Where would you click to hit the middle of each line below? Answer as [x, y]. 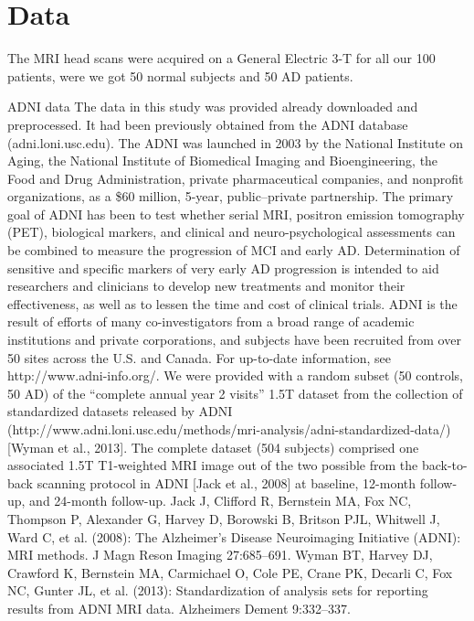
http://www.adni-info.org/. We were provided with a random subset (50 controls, [236, 375]
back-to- [444, 465]
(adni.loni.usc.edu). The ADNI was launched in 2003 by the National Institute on [236, 142]
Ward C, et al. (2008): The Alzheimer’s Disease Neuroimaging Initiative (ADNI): [234, 536]
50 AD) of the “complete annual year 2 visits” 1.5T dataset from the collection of [235, 393]
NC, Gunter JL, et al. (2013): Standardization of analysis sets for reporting [218, 590]
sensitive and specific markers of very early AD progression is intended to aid [223, 268]
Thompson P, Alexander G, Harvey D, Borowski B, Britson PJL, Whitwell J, [224, 518]
